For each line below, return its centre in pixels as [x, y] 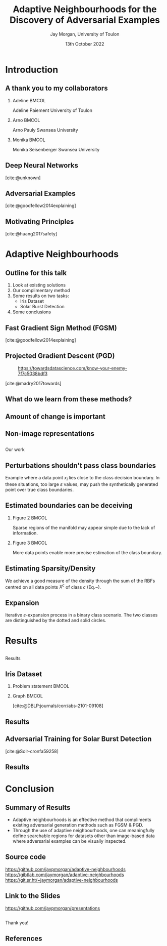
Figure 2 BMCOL [30, 518]
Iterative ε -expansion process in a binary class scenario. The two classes [81, 615]
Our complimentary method [41, 291]
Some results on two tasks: [41, 296]
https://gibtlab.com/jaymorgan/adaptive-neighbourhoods [65, 875]
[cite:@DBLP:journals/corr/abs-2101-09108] [58, 706]
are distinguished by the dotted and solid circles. [56, 621]
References [24, 939]
